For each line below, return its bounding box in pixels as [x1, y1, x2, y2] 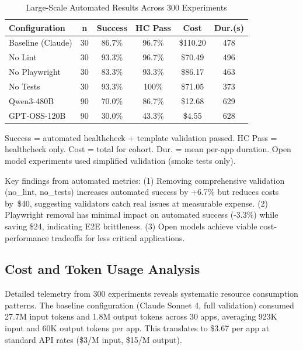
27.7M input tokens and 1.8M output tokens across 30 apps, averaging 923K [5, 310, 277, 322]
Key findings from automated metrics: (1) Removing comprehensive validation [5, 174, 285, 186]
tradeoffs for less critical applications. [51, 231, 185, 243]
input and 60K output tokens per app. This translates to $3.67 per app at [5, 322, 270, 334]
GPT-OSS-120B [9, 109, 66, 121]
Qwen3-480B [9, 94, 54, 107]
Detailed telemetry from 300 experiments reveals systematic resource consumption [5, 287, 298, 300]
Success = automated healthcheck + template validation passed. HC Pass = [5, 131, 277, 143]
